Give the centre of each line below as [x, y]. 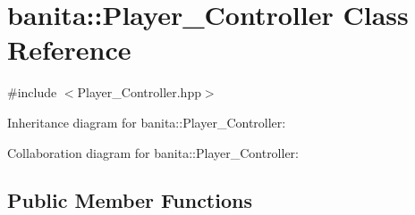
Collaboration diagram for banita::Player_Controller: [153, 152]
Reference [69, 50]
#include [32, 92]
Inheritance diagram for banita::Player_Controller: [147, 122]
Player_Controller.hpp [139, 92]
